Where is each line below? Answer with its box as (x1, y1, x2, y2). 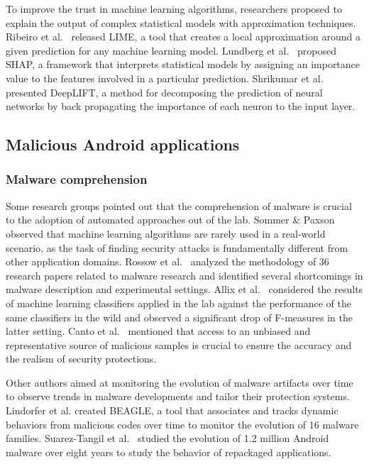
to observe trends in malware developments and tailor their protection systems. (6, 389, 350, 404)
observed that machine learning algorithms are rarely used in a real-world (6, 226, 326, 241)
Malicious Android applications (6, 133, 240, 155)
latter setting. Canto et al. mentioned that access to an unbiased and (6, 324, 311, 338)
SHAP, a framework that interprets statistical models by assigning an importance (6, 57, 360, 72)
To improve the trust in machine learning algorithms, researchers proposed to (6, 1, 342, 16)
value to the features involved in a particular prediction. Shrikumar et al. (6, 70, 324, 85)
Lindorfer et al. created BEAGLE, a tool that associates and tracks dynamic (6, 403, 338, 418)
